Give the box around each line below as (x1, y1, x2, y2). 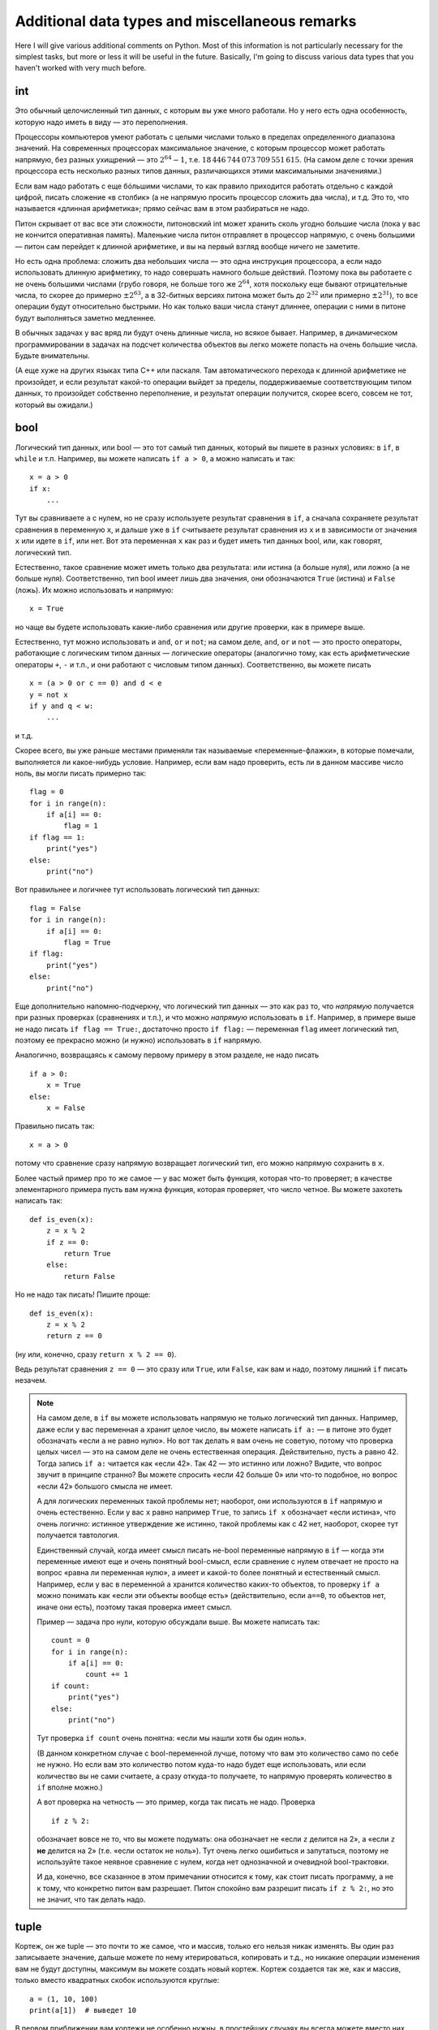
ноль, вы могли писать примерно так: (15, 768, 147, 778)
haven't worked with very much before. (15, 63, 147, 73)
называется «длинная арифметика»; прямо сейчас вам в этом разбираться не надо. (15, 204, 310, 214)
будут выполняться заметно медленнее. (15, 313, 157, 322)
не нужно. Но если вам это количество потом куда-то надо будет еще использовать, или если (36, 1760, 367, 1769)
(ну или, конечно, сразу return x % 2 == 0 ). (15, 1349, 177, 1359)
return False (63, 1272, 115, 1281)
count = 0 (51, 1636, 90, 1645)
